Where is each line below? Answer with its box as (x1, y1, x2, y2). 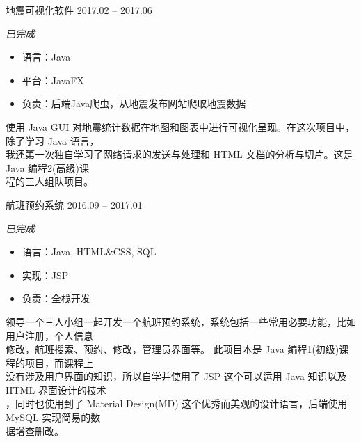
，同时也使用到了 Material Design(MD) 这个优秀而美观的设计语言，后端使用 (6, 396, 348, 411)
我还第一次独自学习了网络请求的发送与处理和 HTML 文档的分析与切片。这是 (6, 147, 353, 161)
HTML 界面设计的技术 (6, 382, 106, 397)
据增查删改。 (6, 423, 64, 438)
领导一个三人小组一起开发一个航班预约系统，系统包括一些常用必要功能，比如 (6, 314, 356, 329)
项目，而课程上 (24, 355, 93, 370)
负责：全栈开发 (22, 291, 90, 306)
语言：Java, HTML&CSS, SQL (22, 244, 157, 259)
